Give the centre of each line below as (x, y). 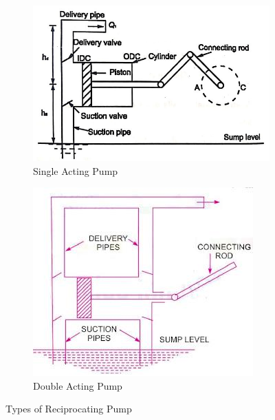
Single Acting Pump (76, 170)
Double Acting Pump (78, 385)
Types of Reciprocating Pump (69, 409)
